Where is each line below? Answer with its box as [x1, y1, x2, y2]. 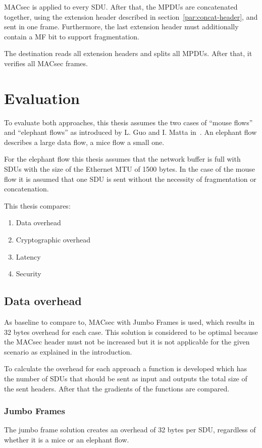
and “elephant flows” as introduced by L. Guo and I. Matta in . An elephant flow [4, 127, 257, 137]
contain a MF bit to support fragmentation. [4, 31, 139, 41]
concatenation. [4, 183, 49, 194]
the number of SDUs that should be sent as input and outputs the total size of [4, 373, 247, 383]
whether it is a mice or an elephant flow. [4, 434, 129, 444]
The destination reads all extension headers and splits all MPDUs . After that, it [4, 48, 252, 59]
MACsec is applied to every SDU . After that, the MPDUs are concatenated [4, 2, 238, 12]
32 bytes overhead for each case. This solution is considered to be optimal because [4, 326, 258, 337]
